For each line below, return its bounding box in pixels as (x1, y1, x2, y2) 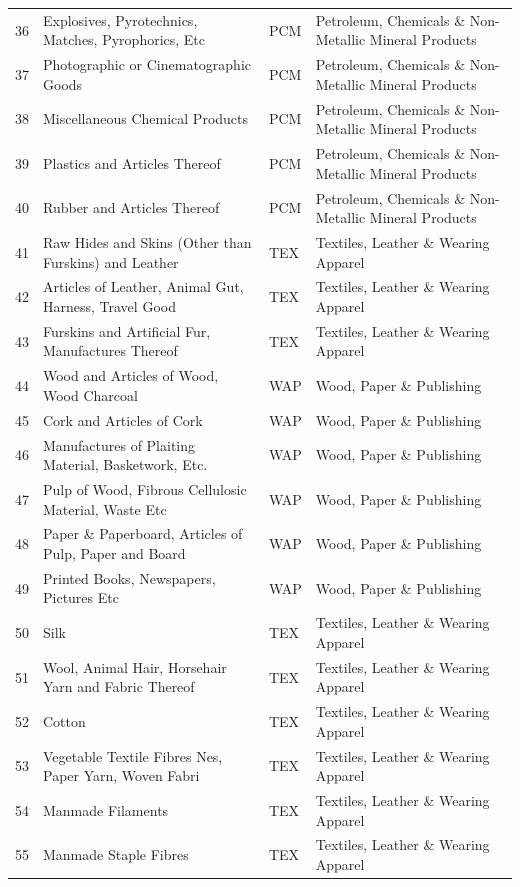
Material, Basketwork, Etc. (43, 454, 208, 475)
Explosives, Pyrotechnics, (43, 9, 198, 30)
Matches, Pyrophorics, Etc (43, 29, 206, 50)
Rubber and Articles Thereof (43, 197, 220, 218)
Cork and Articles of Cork (43, 409, 203, 430)
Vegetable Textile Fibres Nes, (43, 745, 223, 766)
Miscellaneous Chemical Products (43, 108, 249, 129)
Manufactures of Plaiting (43, 434, 196, 455)
